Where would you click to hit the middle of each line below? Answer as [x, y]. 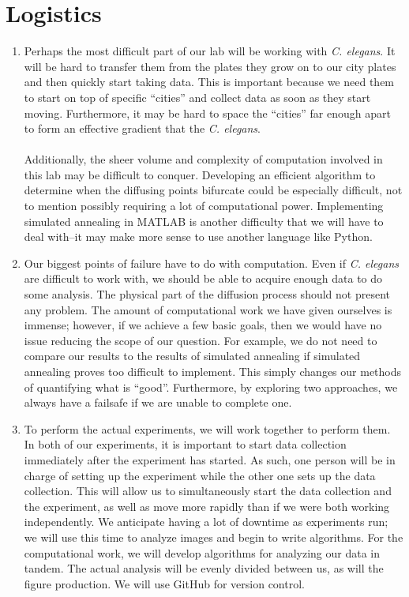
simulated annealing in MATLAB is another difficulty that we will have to [204, 221]
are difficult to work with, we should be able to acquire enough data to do [203, 278]
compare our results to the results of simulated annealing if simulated [192, 356]
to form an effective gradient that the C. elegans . [142, 128]
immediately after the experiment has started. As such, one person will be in [210, 459]
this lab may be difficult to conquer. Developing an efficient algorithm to [200, 174]
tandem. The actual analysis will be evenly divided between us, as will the [204, 568]
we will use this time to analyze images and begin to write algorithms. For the [214, 537]
